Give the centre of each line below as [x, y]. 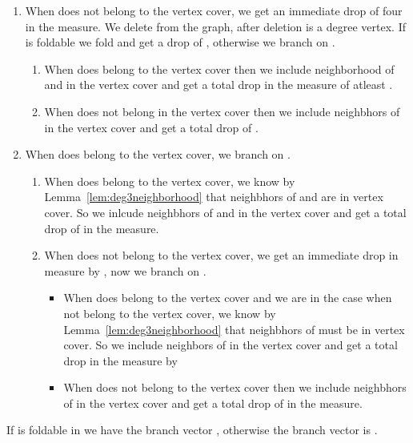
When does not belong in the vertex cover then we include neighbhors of [222, 111]
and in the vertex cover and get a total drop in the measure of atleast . [219, 85]
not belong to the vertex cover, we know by [170, 313]
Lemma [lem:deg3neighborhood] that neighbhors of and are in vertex [214, 197]
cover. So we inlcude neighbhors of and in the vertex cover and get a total [225, 212]
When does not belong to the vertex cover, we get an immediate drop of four [214, 10]
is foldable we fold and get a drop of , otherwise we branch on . [180, 42]
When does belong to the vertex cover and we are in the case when [228, 298]
